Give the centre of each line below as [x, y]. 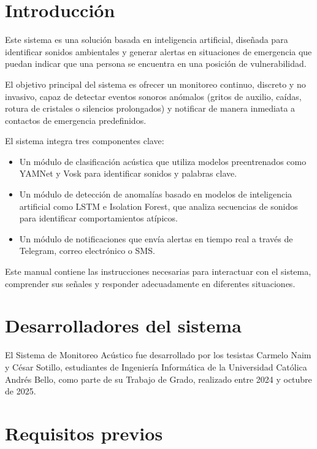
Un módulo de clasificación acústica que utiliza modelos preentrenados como [163, 161]
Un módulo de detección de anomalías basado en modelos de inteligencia [156, 194]
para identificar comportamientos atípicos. [98, 218]
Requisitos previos [84, 433]
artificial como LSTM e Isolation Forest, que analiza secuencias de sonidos [158, 206]
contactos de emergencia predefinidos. [76, 120]
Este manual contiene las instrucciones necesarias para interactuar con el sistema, [158, 271]
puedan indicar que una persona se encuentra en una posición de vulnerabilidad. [156, 63]
